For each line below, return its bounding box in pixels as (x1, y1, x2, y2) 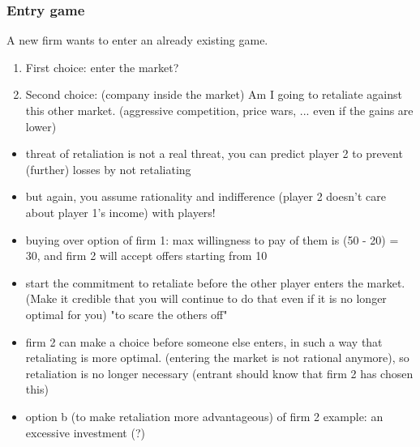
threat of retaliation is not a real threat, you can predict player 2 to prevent (25, 145, 403, 162)
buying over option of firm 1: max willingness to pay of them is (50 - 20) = (25, 231, 399, 248)
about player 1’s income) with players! (25, 203, 216, 220)
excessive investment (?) (25, 424, 145, 441)
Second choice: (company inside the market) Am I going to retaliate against (25, 86, 402, 103)
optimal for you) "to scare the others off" (25, 305, 228, 322)
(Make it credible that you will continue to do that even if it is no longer (25, 290, 387, 307)
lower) (25, 117, 57, 134)
